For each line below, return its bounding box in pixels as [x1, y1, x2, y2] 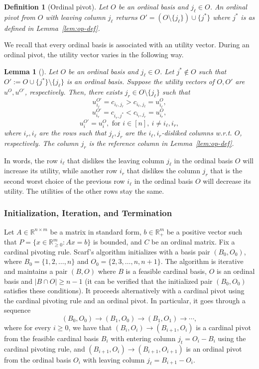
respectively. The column [4, 137, 79, 148]
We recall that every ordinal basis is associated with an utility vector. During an [4, 39, 250, 50]
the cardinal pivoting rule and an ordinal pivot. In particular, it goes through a [4, 295, 246, 305]
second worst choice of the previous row [4, 176, 125, 186]
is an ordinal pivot [186, 343, 242, 354]
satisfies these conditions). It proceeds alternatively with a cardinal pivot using [4, 285, 245, 296]
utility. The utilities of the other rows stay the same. [4, 185, 164, 196]
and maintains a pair [4, 265, 68, 276]
